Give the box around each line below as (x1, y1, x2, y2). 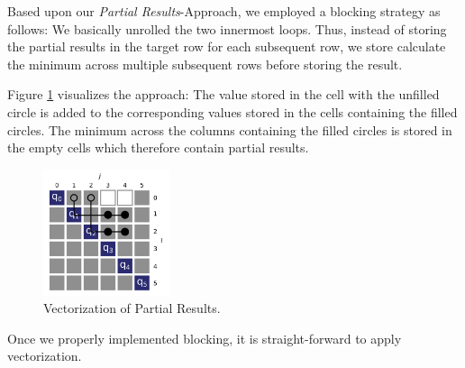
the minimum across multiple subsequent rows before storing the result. (7, 54, 403, 73)
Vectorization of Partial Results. (43, 299, 221, 317)
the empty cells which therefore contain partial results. (7, 138, 309, 157)
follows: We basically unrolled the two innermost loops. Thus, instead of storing (7, 19, 447, 38)
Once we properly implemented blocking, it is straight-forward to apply (7, 328, 402, 347)
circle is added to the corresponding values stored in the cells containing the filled (7, 102, 458, 121)
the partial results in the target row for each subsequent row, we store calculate (7, 37, 446, 56)
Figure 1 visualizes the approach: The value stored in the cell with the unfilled (7, 85, 440, 104)
